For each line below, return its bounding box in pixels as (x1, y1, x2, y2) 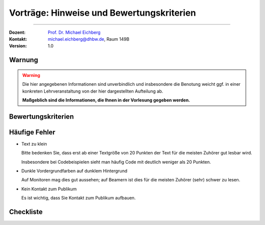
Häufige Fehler (9, 128, 55, 136)
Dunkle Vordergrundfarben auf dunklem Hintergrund (21, 168, 128, 174)
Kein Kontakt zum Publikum (21, 186, 77, 192)
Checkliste (9, 207, 43, 216)
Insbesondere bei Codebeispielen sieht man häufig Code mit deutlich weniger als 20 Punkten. (21, 159, 211, 165)
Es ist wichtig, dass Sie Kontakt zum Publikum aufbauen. (21, 195, 136, 201)
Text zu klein (21, 141, 48, 147)
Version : (9, 43, 27, 49)
